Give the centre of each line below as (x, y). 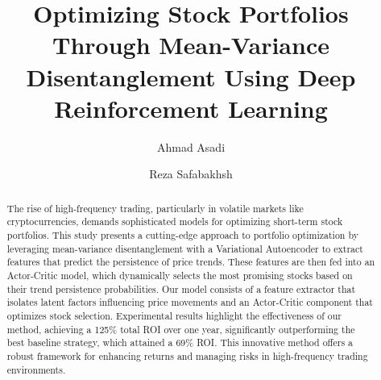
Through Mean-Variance (191, 45)
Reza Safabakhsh (191, 174)
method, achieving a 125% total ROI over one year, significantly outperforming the (181, 329)
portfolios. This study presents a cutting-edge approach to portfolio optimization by (182, 234)
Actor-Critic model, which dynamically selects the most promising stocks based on (180, 275)
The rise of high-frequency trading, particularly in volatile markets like (155, 208)
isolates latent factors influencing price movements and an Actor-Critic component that (190, 302)
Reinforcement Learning (191, 108)
